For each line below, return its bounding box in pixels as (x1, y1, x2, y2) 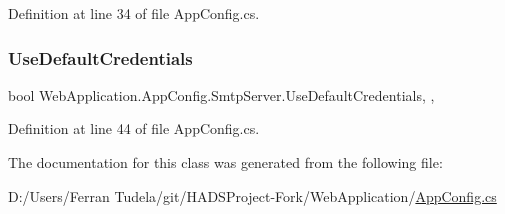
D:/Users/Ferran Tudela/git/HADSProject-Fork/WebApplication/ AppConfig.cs (8, 185, 497, 206)
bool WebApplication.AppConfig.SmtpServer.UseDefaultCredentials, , (8, 84, 435, 105)
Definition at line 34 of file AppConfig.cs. (8, 3, 260, 23)
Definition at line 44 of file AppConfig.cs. (8, 118, 260, 139)
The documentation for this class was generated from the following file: (8, 152, 443, 172)
